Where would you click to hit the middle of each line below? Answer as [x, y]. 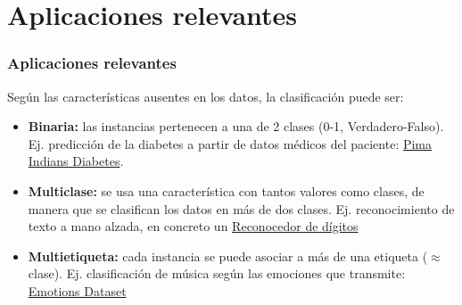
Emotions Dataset [77, 290]
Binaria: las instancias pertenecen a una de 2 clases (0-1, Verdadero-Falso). [236, 126]
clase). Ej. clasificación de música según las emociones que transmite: [217, 273]
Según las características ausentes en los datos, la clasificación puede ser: [206, 96]
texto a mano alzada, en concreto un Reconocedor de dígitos [193, 226]
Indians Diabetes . [76, 161]
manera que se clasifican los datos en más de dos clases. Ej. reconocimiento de [241, 208]
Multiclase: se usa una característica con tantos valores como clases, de [226, 190]
